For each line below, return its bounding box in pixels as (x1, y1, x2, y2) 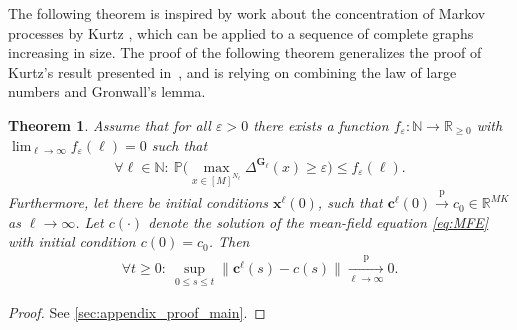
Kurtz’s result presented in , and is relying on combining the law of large (8, 61, 457, 82)
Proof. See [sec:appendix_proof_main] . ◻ (8, 302, 266, 323)
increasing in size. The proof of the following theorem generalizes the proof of (8, 42, 482, 63)
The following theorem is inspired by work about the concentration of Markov (8, 3, 486, 23)
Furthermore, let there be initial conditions (8, 192, 268, 213)
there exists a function (253, 114, 389, 135)
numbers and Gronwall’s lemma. (8, 81, 206, 102)
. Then (208, 231, 250, 252)
